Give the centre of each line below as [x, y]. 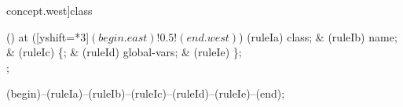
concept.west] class [49, 10]
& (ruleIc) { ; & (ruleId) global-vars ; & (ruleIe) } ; [124, 52]
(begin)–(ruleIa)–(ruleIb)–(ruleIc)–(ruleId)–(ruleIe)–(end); [146, 93]
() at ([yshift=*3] [48, 36]
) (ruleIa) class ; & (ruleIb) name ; [318, 36]
